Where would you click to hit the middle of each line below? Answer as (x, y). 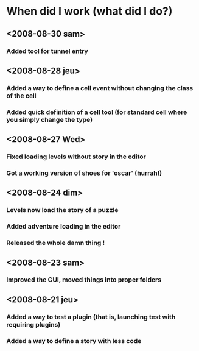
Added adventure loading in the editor (64, 227)
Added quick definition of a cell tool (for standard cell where (97, 112)
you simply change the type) (50, 119)
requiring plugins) (33, 324)
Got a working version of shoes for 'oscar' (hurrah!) (84, 173)
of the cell (21, 96)
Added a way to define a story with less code (74, 341)
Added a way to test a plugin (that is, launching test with (91, 317)
